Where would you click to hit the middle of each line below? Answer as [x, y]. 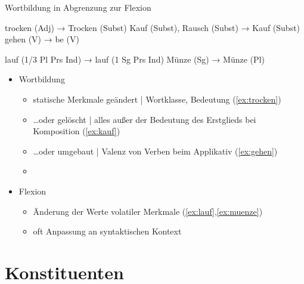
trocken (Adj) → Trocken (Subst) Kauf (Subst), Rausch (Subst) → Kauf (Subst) [153, 27]
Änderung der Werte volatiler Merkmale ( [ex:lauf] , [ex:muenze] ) [148, 211]
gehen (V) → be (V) [42, 39]
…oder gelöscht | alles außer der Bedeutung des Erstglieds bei [145, 119]
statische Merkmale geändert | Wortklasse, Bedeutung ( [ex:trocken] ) [157, 99]
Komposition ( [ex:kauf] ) [77, 131]
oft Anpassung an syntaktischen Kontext [107, 231]
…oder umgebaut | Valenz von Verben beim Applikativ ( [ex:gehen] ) [155, 151]
